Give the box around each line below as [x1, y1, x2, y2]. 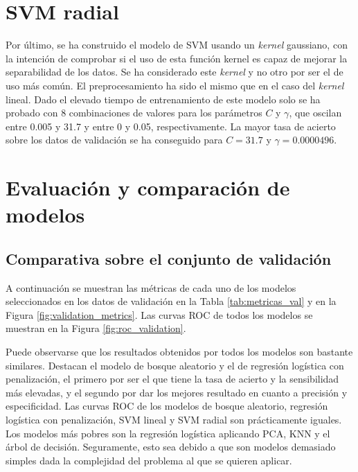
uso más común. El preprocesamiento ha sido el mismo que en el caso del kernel [6, 78, 344, 92]
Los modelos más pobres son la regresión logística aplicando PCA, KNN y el [6, 426, 330, 440]
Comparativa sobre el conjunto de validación [6, 247, 332, 269]
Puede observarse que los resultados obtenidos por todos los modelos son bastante [6, 344, 353, 359]
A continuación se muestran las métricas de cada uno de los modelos [6, 280, 296, 295]
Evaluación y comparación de [6, 173, 290, 202]
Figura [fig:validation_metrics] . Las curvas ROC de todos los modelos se [6, 307, 313, 322]
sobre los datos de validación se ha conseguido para [6, 132, 223, 147]
